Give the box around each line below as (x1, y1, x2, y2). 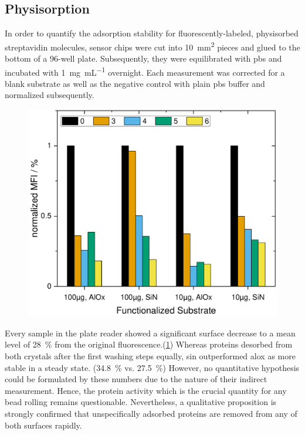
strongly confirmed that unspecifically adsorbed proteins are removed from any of (5, 407, 297, 420)
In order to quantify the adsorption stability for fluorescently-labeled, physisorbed (5, 27, 299, 39)
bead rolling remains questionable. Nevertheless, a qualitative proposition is (5, 396, 277, 408)
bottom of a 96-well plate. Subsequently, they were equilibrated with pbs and (5, 52, 282, 65)
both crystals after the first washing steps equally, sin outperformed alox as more (5, 350, 296, 362)
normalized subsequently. (5, 89, 94, 101)
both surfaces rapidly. (5, 419, 82, 431)
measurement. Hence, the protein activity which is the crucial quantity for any (5, 384, 287, 396)
